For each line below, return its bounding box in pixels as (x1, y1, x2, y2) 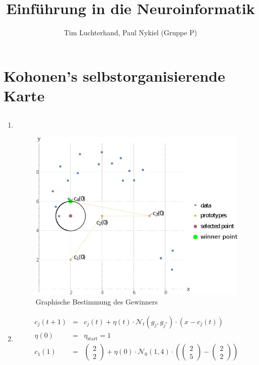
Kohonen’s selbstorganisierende (4, 65, 225, 86)
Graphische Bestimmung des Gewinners (35, 296, 158, 307)
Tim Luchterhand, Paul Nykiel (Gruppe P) (63, 27, 198, 38)
